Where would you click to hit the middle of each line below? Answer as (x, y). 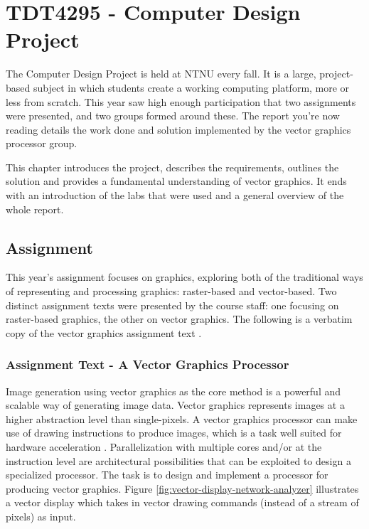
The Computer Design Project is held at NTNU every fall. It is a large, (161, 74)
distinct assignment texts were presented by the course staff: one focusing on (172, 305)
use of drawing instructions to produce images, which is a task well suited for (174, 433)
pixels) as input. (41, 516)
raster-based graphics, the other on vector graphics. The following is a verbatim (179, 319)
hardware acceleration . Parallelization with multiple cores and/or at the (164, 447)
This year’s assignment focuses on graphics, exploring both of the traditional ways (184, 277)
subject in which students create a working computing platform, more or (191, 87)
